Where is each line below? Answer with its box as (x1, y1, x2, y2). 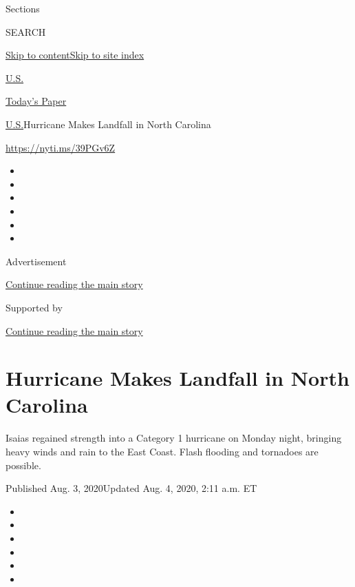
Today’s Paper (6, 94, 67, 108)
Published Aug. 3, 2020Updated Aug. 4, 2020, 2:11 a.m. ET (6, 481, 257, 495)
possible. (6, 457, 41, 472)
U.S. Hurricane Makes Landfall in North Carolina (6, 116, 211, 131)
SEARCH (6, 24, 46, 39)
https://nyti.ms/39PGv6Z (6, 140, 116, 154)
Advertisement (6, 254, 67, 268)
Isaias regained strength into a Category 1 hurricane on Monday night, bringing (6, 431, 342, 445)
